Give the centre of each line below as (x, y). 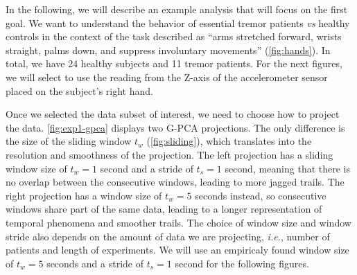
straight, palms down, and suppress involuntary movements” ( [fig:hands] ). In (168, 50)
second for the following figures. (242, 263)
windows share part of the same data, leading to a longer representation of (164, 209)
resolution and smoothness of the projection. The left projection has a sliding (169, 154)
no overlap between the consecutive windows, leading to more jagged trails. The (175, 182)
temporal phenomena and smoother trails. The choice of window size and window (178, 222)
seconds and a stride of (95, 263)
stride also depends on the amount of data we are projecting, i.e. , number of (168, 236)
